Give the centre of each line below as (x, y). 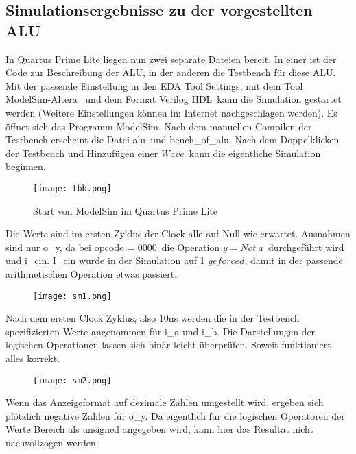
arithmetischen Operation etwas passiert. (92, 273)
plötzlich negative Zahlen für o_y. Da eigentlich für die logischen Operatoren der (175, 415)
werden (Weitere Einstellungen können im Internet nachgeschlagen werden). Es (171, 112)
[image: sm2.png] (72, 380)
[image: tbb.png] (72, 188)
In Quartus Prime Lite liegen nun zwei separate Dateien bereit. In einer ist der (171, 59)
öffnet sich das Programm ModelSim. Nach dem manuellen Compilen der (159, 126)
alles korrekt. (33, 358)
